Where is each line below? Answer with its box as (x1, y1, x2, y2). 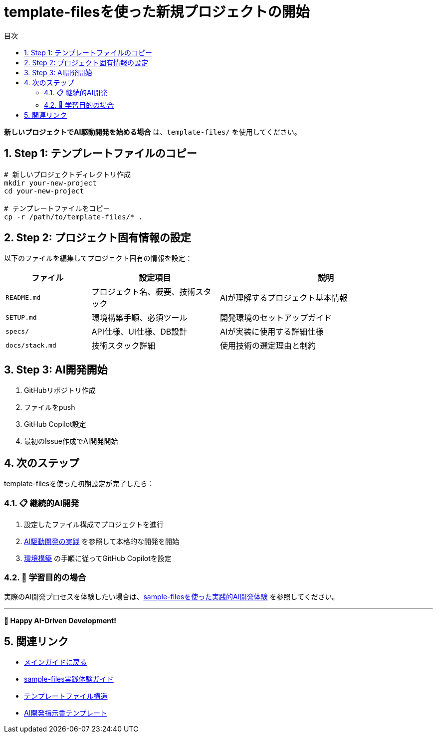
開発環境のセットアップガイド (219, 313, 332, 323)
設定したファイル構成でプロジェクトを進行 (24, 520, 164, 529)
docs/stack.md (5, 341, 56, 349)
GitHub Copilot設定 (24, 420, 86, 429)
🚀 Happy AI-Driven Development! (4, 616, 116, 625)
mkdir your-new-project (4, 179, 97, 187)
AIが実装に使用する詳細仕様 (219, 327, 324, 337)
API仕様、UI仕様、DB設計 (91, 327, 188, 337)
